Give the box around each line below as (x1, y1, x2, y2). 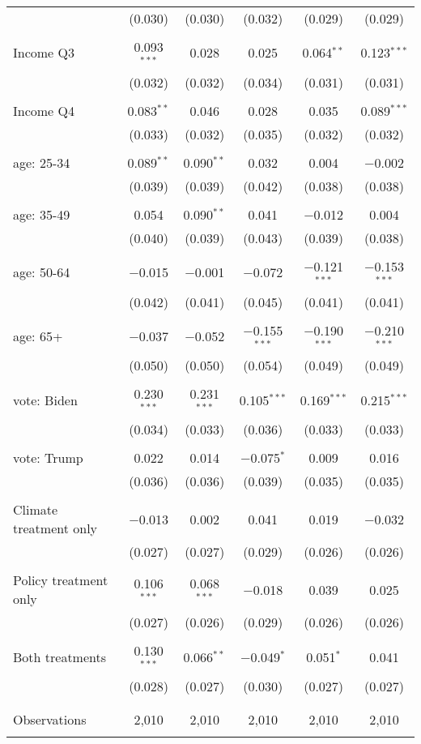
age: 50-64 (13, 263, 70, 282)
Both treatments (13, 647, 107, 666)
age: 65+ (13, 326, 63, 345)
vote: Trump (13, 448, 83, 468)
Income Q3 (13, 43, 74, 62)
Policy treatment (13, 571, 108, 590)
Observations (13, 709, 87, 729)
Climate (13, 500, 58, 520)
